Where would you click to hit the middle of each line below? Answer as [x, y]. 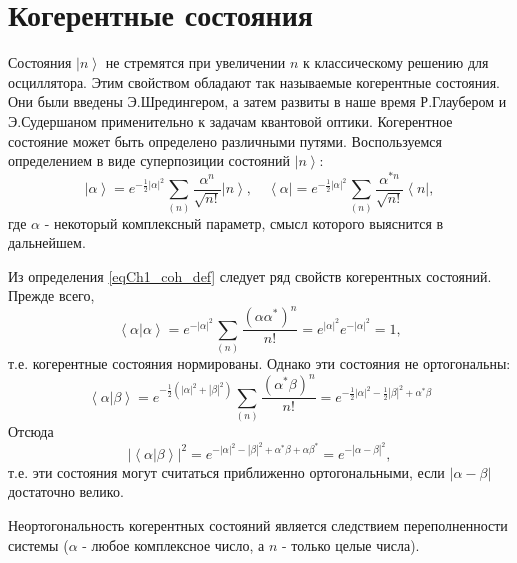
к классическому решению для [396, 62]
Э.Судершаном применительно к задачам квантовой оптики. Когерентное [230, 120]
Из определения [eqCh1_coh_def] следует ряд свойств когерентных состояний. [250, 275]
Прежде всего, [51, 295]
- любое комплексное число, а [173, 544]
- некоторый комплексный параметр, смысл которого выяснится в [244, 222]
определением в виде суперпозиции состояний [149, 160]
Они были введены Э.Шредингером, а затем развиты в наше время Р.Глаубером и [257, 101]
